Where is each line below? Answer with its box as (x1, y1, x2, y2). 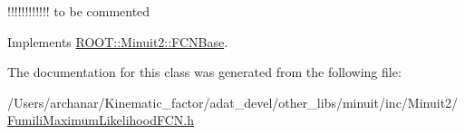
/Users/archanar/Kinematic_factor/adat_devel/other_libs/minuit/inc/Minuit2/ (7, 92, 459, 111)
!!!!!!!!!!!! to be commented (7, 2, 150, 20)
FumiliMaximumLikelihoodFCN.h (7, 110, 194, 129)
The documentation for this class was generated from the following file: (7, 62, 402, 81)
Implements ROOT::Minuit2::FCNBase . (7, 32, 228, 51)
